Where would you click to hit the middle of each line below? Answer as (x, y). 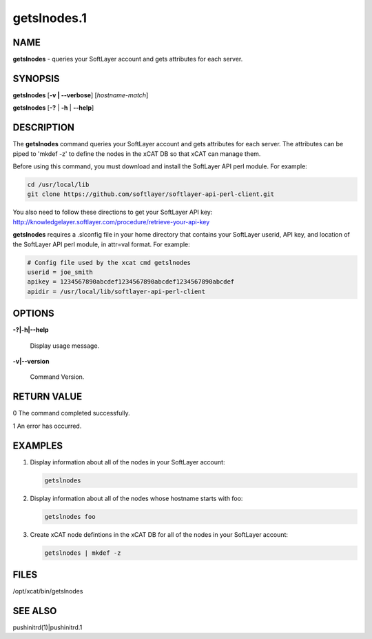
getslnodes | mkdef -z (83, 553)
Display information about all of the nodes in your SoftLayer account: (127, 462)
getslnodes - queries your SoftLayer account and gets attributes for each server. (128, 59)
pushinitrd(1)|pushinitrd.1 (48, 627)
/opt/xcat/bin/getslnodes (48, 591)
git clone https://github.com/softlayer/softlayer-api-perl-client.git (151, 194)
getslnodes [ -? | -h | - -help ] (53, 108)
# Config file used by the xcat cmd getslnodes (109, 263)
